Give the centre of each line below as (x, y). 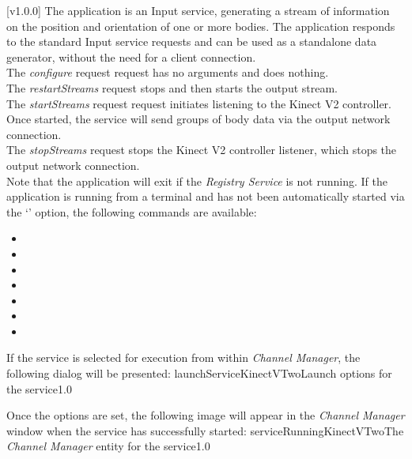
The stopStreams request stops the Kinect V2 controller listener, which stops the (202, 150)
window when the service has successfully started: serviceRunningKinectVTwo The (205, 430)
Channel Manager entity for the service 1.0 (108, 446)
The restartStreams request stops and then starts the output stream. (172, 87)
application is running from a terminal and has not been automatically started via (206, 196)
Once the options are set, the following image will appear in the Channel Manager (206, 415)
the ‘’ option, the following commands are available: (132, 211)
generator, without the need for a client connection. (131, 56)
